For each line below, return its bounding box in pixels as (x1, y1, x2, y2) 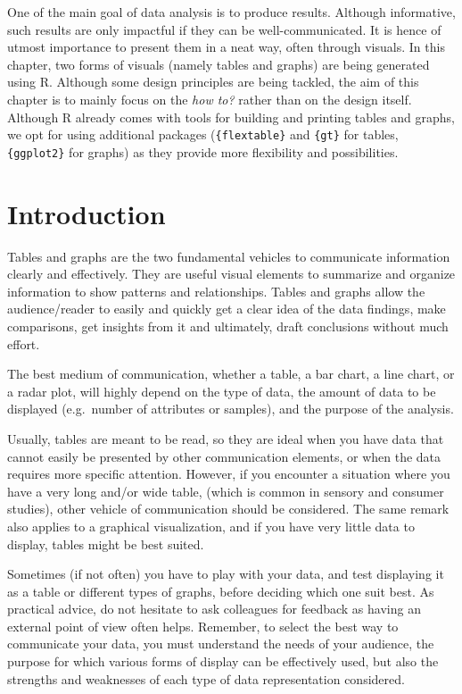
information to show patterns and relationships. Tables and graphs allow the (7, 281, 425, 300)
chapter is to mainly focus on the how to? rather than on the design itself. (7, 89, 412, 108)
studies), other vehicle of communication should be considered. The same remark (7, 499, 450, 518)
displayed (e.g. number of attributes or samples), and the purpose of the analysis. (7, 399, 454, 418)
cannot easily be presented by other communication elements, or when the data (7, 447, 441, 465)
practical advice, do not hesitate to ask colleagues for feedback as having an (7, 599, 421, 618)
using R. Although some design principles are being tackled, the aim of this (7, 72, 419, 91)
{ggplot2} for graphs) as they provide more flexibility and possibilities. (7, 142, 399, 161)
